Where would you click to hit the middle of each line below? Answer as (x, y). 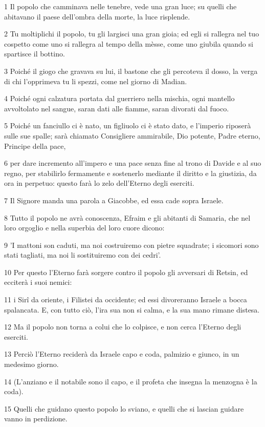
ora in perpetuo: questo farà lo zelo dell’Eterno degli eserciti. (99, 183)
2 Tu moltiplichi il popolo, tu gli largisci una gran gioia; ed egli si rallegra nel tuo (132, 34)
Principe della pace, (35, 145)
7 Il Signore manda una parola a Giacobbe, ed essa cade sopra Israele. (114, 200)
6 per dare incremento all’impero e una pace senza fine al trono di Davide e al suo (133, 163)
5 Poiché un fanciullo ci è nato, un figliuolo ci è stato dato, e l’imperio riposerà (128, 125)
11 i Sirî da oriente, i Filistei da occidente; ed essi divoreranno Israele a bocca (126, 299)
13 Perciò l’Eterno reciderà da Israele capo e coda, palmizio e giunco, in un (122, 354)
